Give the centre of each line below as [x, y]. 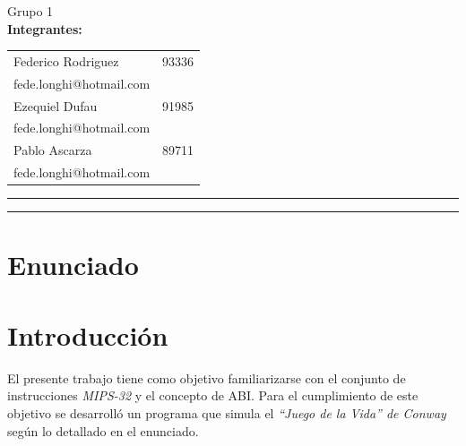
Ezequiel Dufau [56, 105]
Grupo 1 [30, 11]
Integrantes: [45, 28]
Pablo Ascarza [53, 150]
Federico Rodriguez [66, 60]
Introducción [88, 334]
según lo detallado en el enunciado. [103, 430]
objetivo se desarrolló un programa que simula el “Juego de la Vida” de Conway [227, 412]
